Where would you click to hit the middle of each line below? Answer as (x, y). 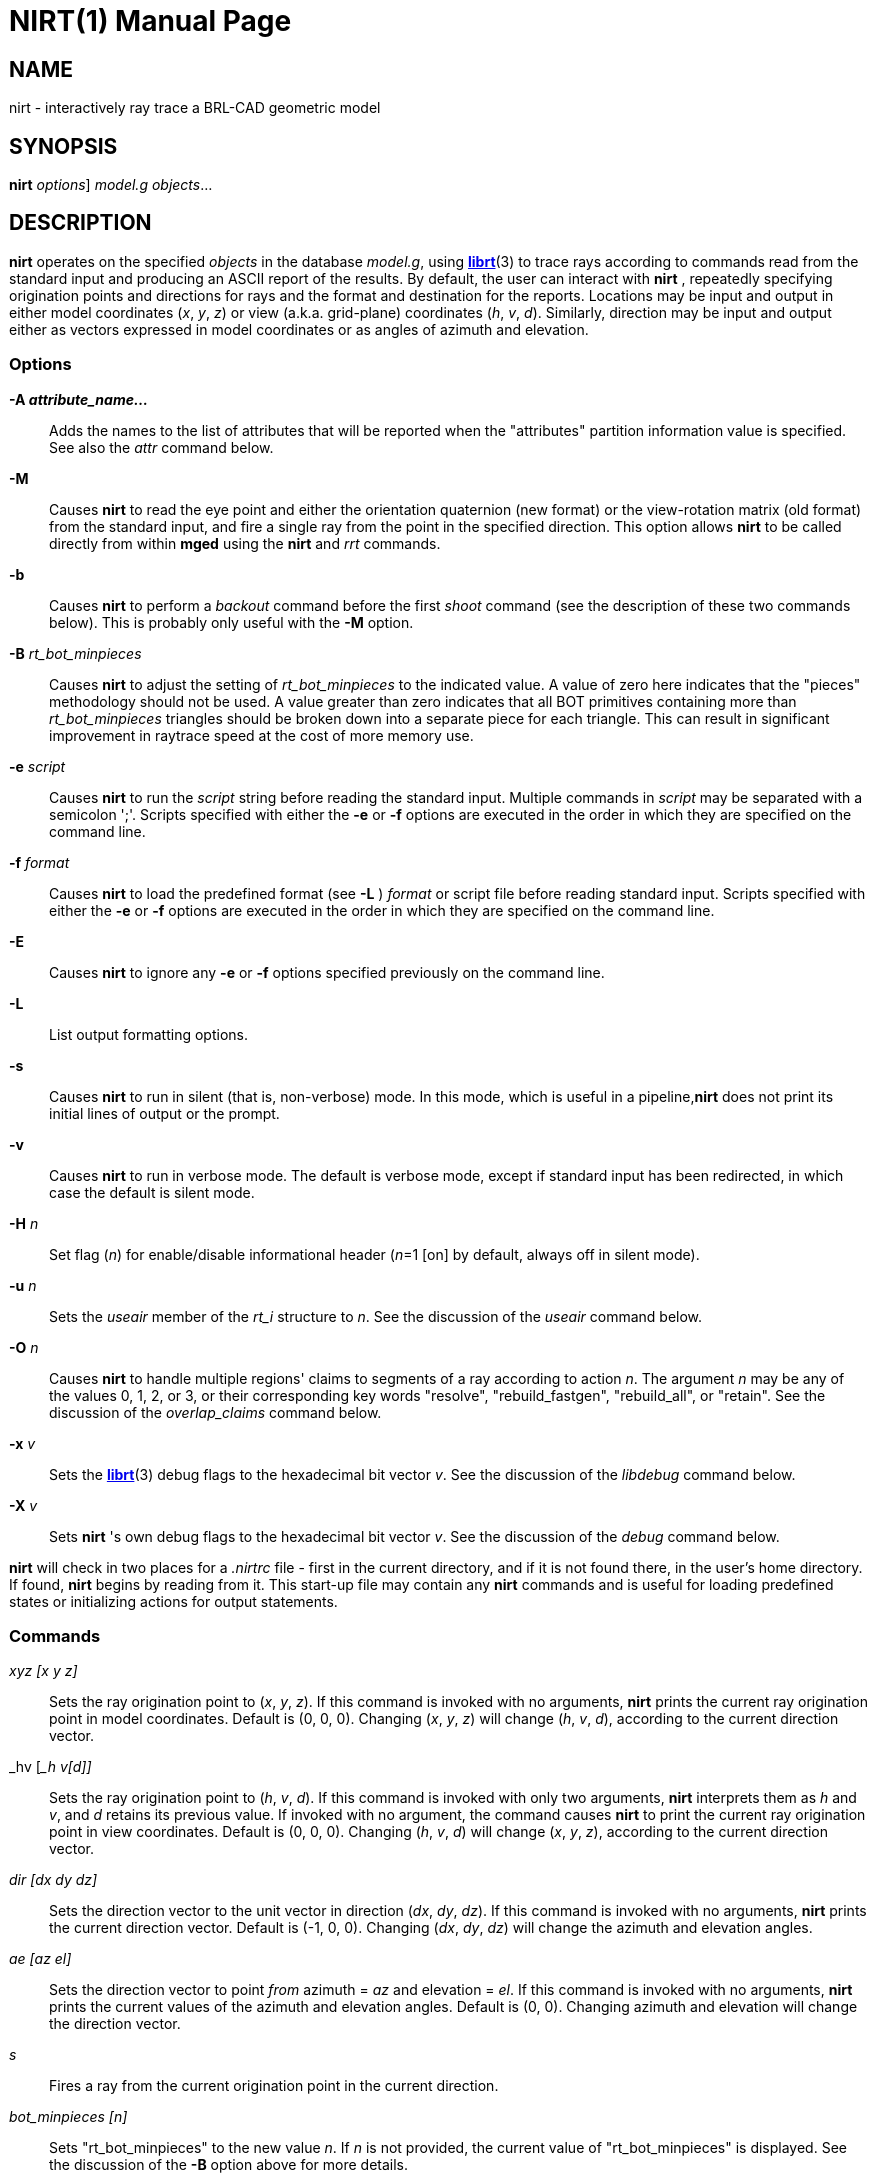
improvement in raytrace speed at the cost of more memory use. (261, 735)
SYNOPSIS (63, 146)
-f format (39, 862)
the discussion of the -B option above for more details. (229, 2165)
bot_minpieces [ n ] (68, 2117)
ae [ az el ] (40, 1959)
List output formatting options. (148, 1034)
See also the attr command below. (161, 447)
